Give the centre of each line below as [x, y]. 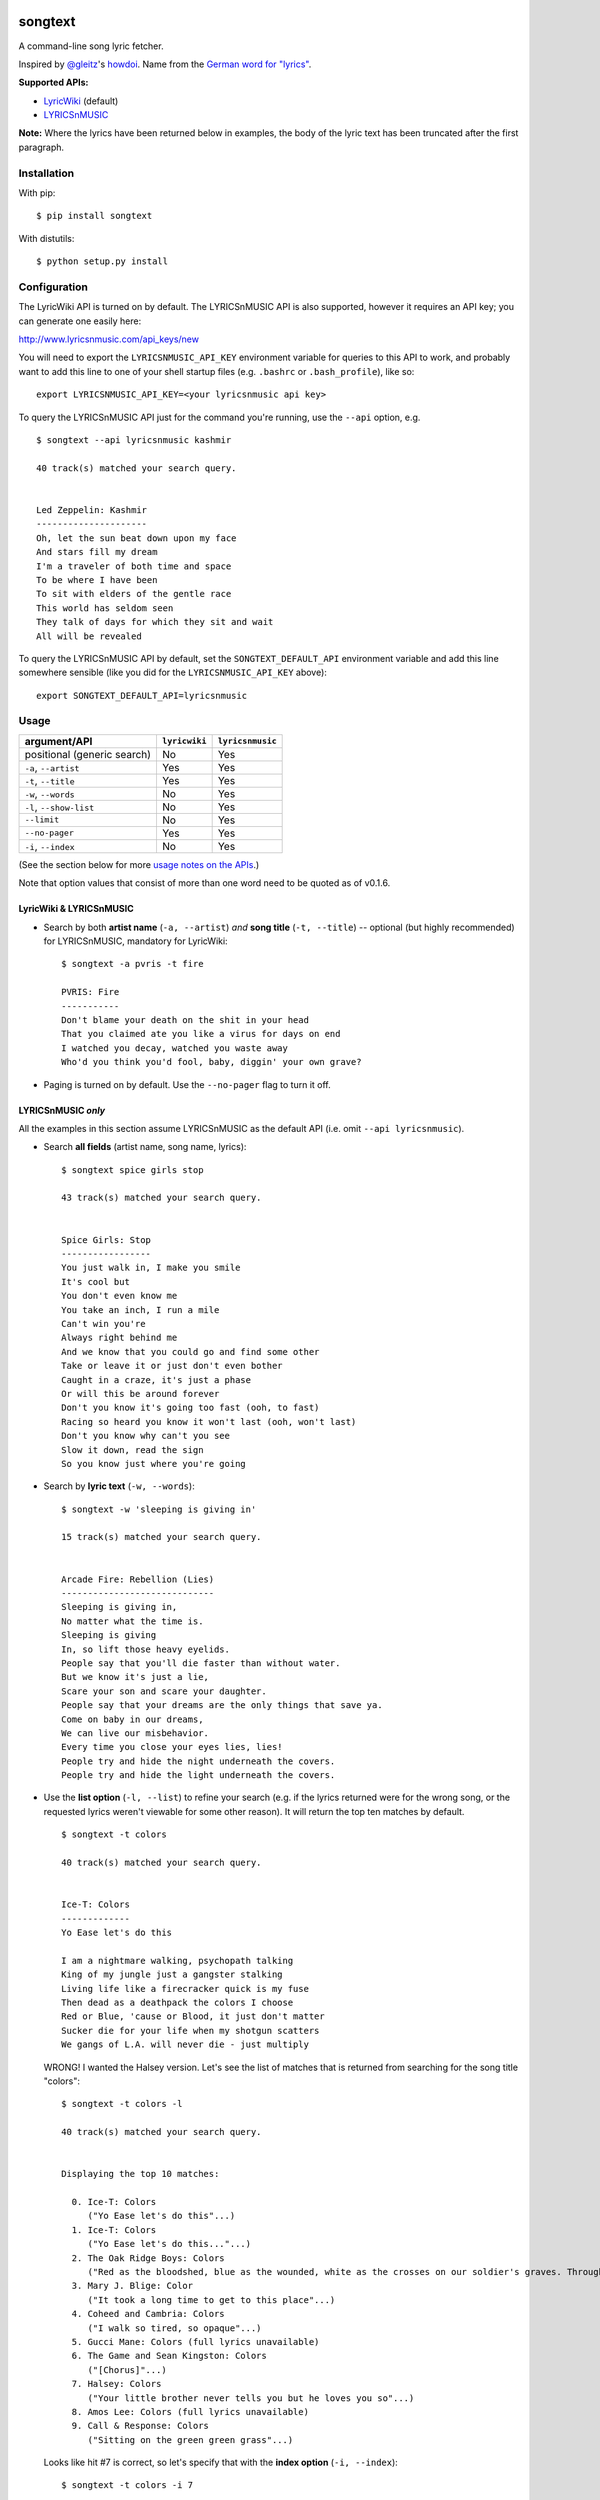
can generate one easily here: [80, 321]
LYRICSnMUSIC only [62, 1110]
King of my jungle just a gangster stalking [172, 1974]
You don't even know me [119, 1296]
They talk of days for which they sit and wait [155, 622]
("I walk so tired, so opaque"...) [174, 2328]
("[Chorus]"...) [127, 2369]
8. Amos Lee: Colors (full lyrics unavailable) [190, 2411]
